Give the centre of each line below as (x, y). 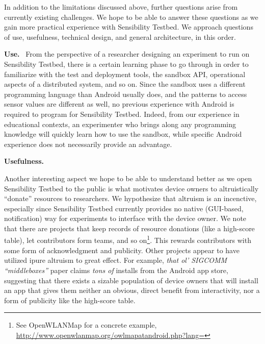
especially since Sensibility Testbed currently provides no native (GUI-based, (124, 208)
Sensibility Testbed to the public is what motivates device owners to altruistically (131, 188)
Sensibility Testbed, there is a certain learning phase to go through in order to (126, 64)
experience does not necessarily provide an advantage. (88, 144)
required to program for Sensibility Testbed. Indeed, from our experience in (122, 114)
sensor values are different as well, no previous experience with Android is (119, 104)
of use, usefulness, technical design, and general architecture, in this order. (120, 36)
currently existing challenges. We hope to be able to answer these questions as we (131, 17)
